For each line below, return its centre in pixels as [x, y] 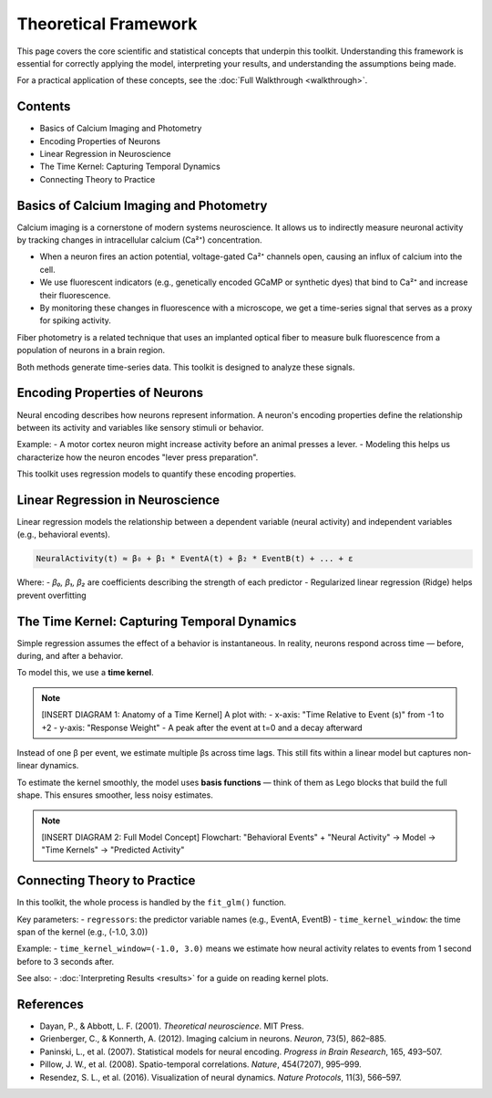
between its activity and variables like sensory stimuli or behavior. [140, 427]
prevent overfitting [51, 595]
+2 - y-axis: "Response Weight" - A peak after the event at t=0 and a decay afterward [202, 727]
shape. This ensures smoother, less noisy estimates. [115, 795]
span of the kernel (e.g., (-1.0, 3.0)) [82, 932]
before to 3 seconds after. [66, 961]
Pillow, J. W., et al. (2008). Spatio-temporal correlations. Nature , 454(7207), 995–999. [200, 1064]
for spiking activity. [75, 320]
